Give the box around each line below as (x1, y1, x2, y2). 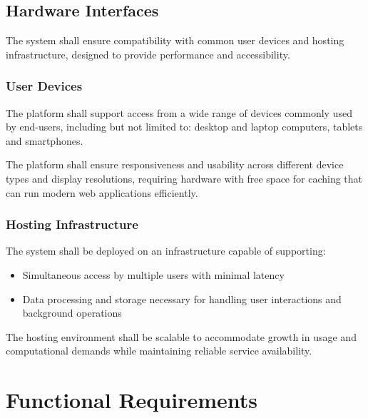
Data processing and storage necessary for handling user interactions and (22, 291, 342, 306)
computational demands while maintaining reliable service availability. (6, 343, 312, 358)
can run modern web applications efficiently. (6, 185, 198, 200)
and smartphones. (6, 133, 83, 148)
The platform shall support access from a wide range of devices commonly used (6, 105, 352, 120)
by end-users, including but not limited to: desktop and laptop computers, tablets (6, 119, 363, 134)
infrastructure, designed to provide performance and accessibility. (6, 46, 290, 61)
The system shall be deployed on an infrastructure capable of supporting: (6, 243, 326, 258)
